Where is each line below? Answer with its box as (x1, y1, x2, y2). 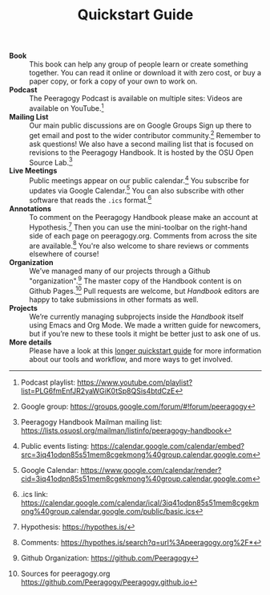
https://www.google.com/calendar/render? (80, 465, 222, 475)
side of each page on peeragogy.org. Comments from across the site (29, 230, 257, 240)
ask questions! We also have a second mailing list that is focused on (29, 139, 254, 149)
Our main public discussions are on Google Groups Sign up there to (29, 120, 252, 130)
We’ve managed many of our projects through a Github (29, 267, 211, 276)
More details (9, 337, 52, 347)
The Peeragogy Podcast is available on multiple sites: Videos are (29, 94, 243, 104)
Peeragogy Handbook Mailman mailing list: (20, 417, 163, 426)
